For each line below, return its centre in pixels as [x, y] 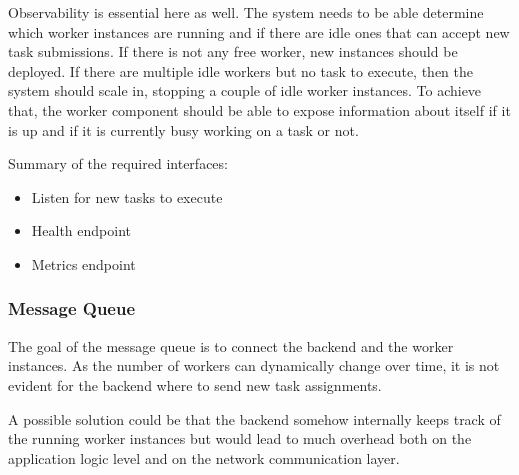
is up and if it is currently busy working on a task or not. [183, 129]
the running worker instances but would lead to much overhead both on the [240, 438]
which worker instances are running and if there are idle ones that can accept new [259, 31]
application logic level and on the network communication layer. [204, 457]
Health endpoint [81, 230]
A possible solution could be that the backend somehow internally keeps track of [254, 418]
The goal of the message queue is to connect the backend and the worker [231, 345]
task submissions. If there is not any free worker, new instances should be [233, 51]
